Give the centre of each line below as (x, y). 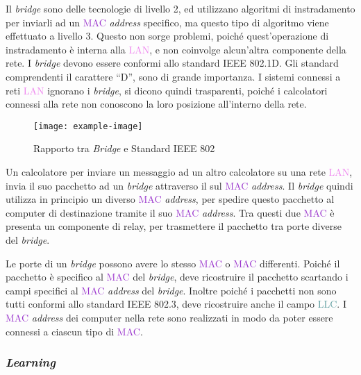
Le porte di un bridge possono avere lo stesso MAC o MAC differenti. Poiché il (173, 263)
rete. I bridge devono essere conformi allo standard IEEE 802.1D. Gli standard (172, 63)
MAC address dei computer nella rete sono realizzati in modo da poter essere (169, 317)
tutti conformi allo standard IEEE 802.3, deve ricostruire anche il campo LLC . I (176, 304)
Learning (31, 362)
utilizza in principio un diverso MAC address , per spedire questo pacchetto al (170, 199)
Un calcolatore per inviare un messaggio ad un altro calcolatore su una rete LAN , (179, 172)
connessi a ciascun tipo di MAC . (74, 331)
